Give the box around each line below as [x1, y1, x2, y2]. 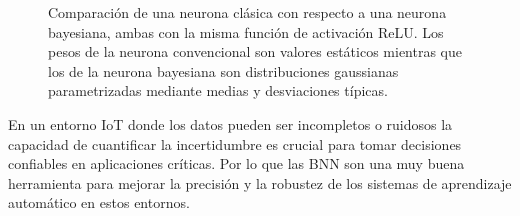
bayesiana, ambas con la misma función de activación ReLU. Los [48, 21, 444, 42]
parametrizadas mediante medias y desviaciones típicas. [48, 80, 388, 101]
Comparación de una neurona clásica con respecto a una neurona [48, 2, 447, 22]
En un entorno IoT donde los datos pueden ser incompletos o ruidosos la [8, 113, 453, 134]
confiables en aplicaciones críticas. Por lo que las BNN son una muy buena [8, 153, 465, 174]
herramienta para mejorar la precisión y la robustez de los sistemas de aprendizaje [8, 172, 512, 193]
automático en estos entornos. [8, 192, 190, 213]
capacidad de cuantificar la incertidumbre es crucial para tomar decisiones [8, 133, 462, 154]
